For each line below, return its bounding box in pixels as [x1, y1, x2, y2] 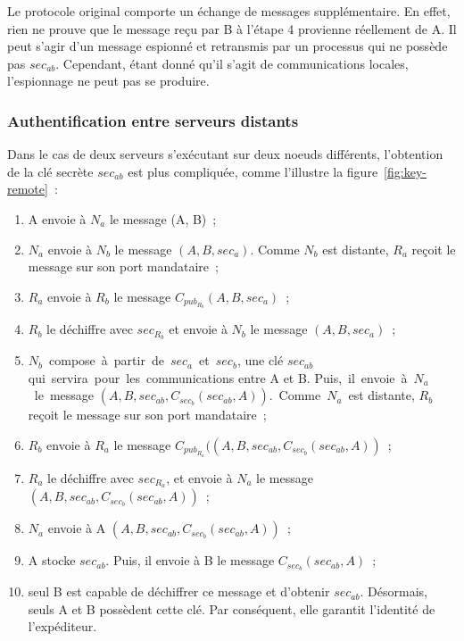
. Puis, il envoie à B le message [105, 551, 275, 570]
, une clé [236, 351, 284, 370]
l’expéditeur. [28, 617, 97, 636]
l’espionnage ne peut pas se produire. [7, 71, 210, 90]
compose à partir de [49, 351, 164, 370]
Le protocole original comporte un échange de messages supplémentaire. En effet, [7, 2, 451, 20]
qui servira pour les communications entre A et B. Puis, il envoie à [28, 368, 408, 387]
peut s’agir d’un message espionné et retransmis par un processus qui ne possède [7, 37, 448, 55]
